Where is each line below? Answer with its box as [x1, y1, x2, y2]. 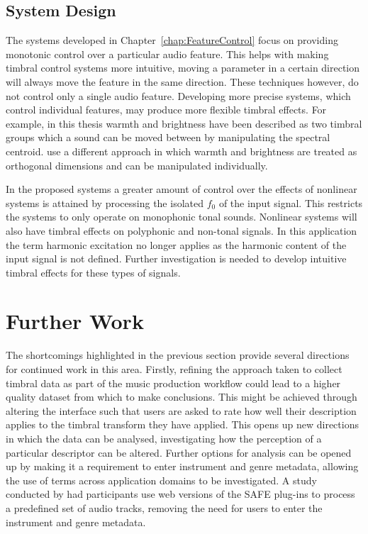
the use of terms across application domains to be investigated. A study [6, 472, 317, 487]
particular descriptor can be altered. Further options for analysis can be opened [6, 445, 352, 460]
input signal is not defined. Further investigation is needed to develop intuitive [6, 251, 347, 266]
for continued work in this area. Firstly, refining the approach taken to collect [6, 362, 342, 377]
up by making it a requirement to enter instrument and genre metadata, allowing [6, 459, 359, 474]
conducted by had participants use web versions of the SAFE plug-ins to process [6, 486, 355, 501]
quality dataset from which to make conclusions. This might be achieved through [6, 389, 357, 404]
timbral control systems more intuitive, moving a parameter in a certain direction [6, 60, 360, 75]
